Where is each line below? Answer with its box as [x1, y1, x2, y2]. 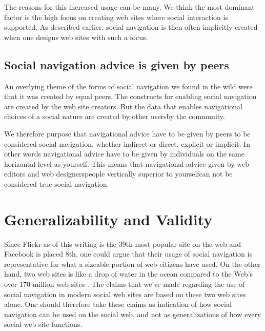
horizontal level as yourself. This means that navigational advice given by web [4, 158, 249, 169]
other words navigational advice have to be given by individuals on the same [4, 148, 244, 159]
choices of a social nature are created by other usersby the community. [4, 111, 225, 122]
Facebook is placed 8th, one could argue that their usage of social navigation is [4, 248, 252, 259]
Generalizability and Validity [4, 208, 213, 229]
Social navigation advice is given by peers [4, 56, 229, 72]
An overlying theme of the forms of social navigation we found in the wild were [4, 81, 253, 91]
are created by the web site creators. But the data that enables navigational [4, 101, 242, 111]
